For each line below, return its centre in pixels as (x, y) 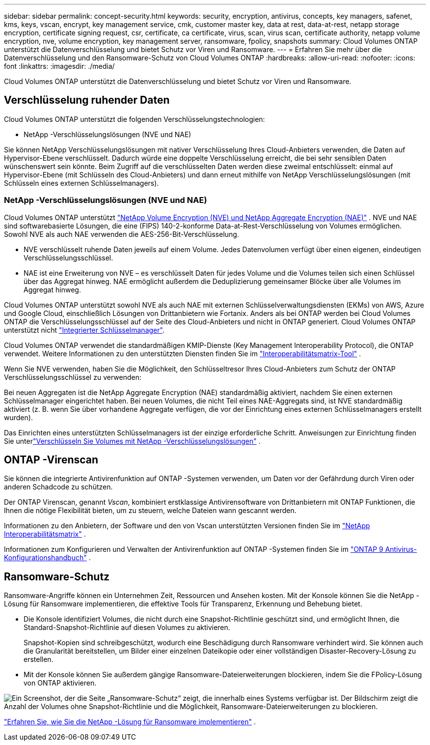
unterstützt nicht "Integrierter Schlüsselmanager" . (84, 330)
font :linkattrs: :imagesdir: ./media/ (59, 66)
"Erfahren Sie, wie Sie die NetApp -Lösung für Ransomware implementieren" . (130, 722)
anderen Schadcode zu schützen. (58, 487)
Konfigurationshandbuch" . (47, 558)
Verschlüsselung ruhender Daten (87, 100)
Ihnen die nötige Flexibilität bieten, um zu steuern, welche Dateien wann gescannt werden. (150, 511)
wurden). (18, 417)
